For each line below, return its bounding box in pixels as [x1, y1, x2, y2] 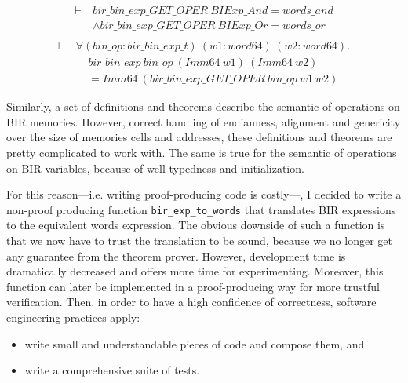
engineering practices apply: [6, 308, 140, 325]
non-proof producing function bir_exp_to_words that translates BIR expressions [6, 201, 396, 217]
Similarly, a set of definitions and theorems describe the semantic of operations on [6, 98, 400, 115]
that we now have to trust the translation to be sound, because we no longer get [6, 232, 392, 248]
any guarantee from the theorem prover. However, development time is [6, 247, 346, 264]
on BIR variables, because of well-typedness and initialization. [6, 159, 304, 176]
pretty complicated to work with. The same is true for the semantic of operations [6, 144, 397, 160]
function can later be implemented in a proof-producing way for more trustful [6, 278, 380, 294]
